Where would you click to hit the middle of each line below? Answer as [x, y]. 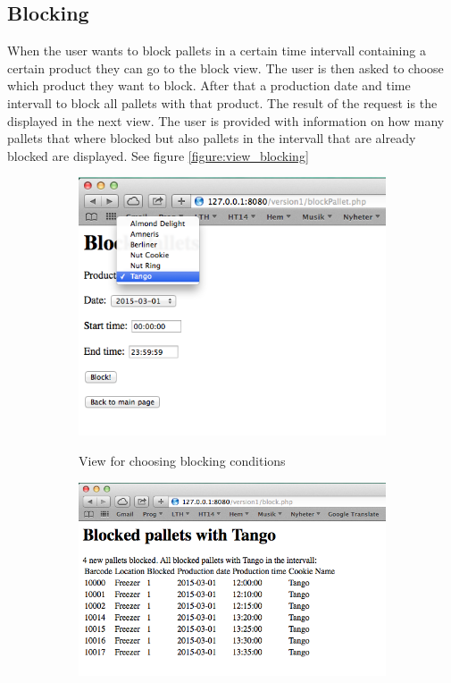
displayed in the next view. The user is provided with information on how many [226, 120]
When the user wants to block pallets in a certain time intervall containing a [217, 51]
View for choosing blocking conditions [182, 460]
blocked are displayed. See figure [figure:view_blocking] [158, 155]
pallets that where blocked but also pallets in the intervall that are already [212, 138]
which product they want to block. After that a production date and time [209, 85]
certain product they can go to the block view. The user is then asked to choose [225, 67]
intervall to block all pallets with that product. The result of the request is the [222, 102]
